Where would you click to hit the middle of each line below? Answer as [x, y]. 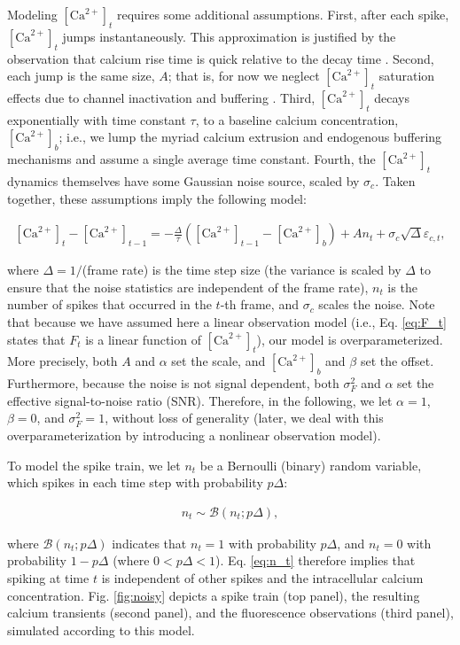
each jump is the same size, [81, 76]
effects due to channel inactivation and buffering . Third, [161, 97]
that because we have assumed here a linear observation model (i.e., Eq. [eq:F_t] [227, 321]
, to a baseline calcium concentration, [297, 119]
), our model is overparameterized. [350, 339]
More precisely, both [62, 361]
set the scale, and [218, 361]
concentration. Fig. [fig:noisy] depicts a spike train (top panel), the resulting [214, 595]
